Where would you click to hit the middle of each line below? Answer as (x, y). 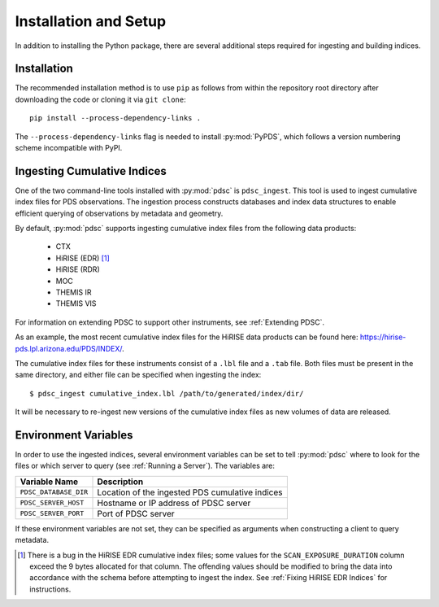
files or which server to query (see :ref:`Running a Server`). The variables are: (145, 466)
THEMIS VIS (76, 303)
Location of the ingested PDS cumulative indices (190, 492)
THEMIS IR (74, 292)
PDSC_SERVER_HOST (52, 503)
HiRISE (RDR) (78, 269)
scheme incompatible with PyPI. (69, 148)
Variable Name (49, 482)
